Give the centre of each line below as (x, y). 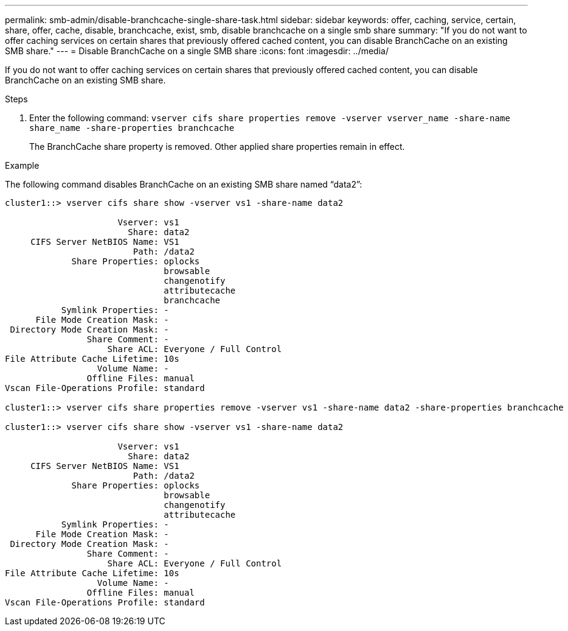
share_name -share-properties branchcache (132, 128)
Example (22, 165)
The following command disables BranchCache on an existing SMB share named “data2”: (184, 184)
